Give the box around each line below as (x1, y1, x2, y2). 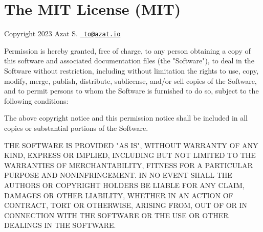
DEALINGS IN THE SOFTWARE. (4, 220, 116, 230)
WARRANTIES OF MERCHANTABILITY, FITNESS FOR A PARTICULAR (4, 159, 253, 170)
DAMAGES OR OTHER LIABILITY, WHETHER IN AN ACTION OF (4, 190, 233, 200)
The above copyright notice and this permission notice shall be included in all (4, 112, 248, 123)
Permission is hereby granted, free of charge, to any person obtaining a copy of (4, 45, 251, 56)
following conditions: (4, 95, 69, 106)
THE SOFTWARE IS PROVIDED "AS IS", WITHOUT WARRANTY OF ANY (4, 140, 258, 150)
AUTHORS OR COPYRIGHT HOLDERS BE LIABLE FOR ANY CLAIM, (4, 179, 245, 190)
